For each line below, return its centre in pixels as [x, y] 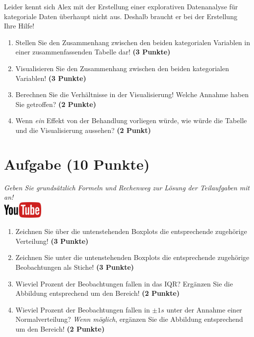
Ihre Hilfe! [19, 26]
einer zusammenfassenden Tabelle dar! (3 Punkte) [93, 52]
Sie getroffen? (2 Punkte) [56, 104]
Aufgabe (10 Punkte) [77, 164]
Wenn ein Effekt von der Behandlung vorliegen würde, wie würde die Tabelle [131, 120]
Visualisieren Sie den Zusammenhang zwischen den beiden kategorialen [122, 68]
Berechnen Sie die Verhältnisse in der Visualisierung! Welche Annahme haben [132, 94]
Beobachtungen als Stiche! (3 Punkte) [75, 267]
